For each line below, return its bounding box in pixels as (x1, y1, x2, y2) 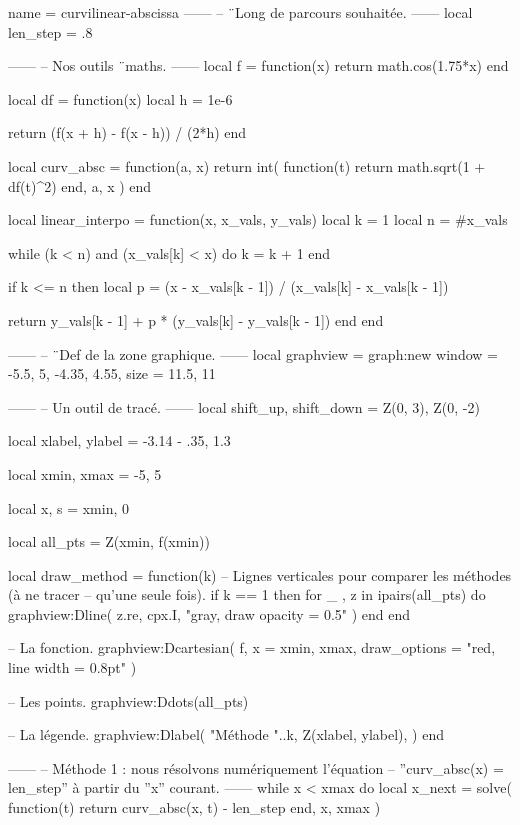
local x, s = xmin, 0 (8, 497, 130, 518)
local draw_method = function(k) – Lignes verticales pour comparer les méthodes (8, 564, 512, 585)
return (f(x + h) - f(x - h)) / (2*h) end (8, 122, 247, 143)
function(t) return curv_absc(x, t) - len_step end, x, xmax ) (8, 797, 381, 818)
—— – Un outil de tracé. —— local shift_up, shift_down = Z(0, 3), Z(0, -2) (8, 396, 480, 417)
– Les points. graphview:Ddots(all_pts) (8, 690, 249, 711)
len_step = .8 (8, 21, 93, 42)
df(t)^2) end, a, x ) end (8, 175, 152, 196)
